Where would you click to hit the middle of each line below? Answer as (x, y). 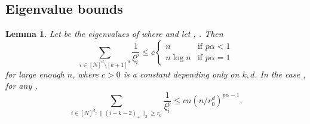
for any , (22, 86)
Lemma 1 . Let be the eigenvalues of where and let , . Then (114, 34)
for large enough (35, 74)
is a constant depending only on (181, 74)
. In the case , (280, 74)
